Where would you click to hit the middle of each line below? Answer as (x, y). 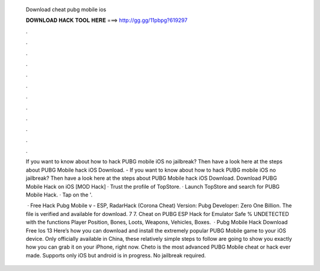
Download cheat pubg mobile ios (66, 9)
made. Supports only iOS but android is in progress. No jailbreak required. (116, 255)
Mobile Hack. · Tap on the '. (59, 195)
